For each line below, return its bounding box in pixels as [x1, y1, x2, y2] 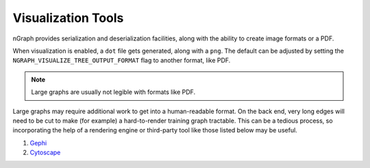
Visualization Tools [12, 10, 124, 25]
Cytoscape [29, 148, 61, 157]
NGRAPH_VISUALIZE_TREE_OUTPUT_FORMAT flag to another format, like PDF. [12, 56, 231, 64]
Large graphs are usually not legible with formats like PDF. [31, 88, 195, 96]
